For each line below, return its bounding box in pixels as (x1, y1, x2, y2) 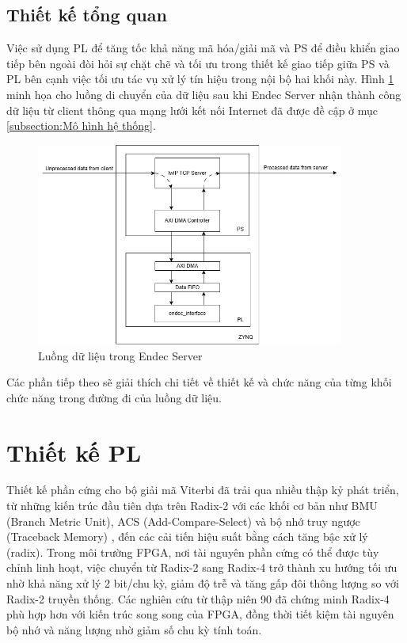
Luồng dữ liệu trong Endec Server (38, 347, 203, 363)
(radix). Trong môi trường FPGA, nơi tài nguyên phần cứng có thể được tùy (6, 543, 379, 560)
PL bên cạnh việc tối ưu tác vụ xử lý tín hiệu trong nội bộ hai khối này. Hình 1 (6, 70, 394, 87)
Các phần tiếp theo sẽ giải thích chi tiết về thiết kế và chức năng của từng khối (6, 374, 392, 390)
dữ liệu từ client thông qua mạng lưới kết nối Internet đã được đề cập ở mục (6, 101, 378, 118)
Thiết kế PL (6, 436, 142, 468)
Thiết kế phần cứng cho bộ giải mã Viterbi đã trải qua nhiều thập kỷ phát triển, (6, 481, 399, 498)
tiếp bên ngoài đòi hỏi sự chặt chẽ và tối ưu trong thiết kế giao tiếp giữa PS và (6, 55, 390, 71)
